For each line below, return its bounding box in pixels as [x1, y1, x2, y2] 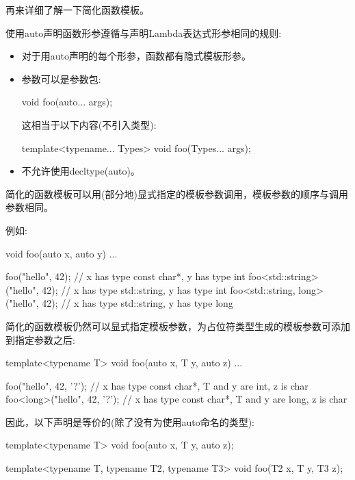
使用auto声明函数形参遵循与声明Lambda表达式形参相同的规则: [5, 25, 282, 40]
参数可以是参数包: [21, 71, 101, 86]
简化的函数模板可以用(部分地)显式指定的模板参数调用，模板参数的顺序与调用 [5, 186, 348, 201]
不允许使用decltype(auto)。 [21, 164, 140, 178]
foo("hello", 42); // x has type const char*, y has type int [5, 269, 246, 283]
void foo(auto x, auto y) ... [5, 246, 118, 260]
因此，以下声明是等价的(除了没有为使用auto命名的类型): [5, 414, 255, 429]
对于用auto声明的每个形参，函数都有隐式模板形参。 [21, 49, 252, 63]
